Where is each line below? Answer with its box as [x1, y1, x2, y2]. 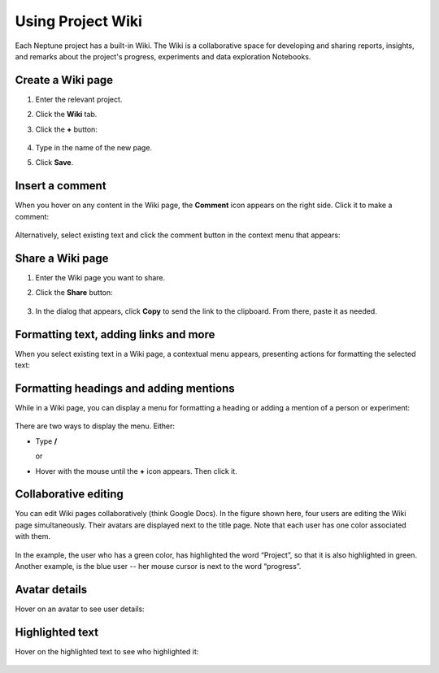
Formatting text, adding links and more [15, 328, 215, 341]
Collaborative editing [15, 488, 124, 501]
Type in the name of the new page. [35, 143, 153, 153]
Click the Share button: [35, 288, 113, 297]
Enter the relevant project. [35, 94, 123, 104]
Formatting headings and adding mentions [15, 381, 235, 395]
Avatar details [15, 582, 88, 597]
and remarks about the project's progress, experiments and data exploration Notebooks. [15, 51, 311, 61]
